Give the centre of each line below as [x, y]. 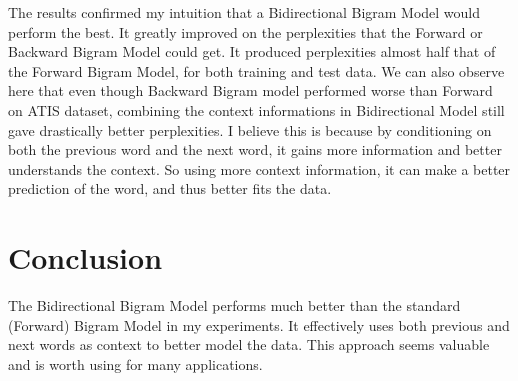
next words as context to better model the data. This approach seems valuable [249, 344]
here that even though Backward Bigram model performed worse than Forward [250, 90]
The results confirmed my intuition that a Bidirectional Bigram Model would [244, 12]
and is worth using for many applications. [135, 363]
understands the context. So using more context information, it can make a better [259, 168]
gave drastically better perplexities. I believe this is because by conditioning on [250, 129]
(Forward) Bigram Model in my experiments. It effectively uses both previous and [259, 324]
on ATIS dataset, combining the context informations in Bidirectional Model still [256, 109]
